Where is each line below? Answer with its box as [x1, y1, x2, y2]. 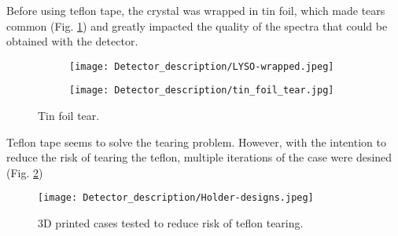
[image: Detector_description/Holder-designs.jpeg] [38, 192, 314, 204]
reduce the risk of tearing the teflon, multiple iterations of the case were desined [6, 149, 392, 165]
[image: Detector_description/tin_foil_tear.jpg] [69, 85, 334, 96]
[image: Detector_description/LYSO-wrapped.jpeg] [69, 60, 334, 72]
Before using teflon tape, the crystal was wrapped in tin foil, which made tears [6, 2, 385, 18]
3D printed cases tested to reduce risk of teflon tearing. [38, 215, 304, 231]
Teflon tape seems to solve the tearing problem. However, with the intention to [6, 133, 386, 150]
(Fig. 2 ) [6, 164, 43, 180]
